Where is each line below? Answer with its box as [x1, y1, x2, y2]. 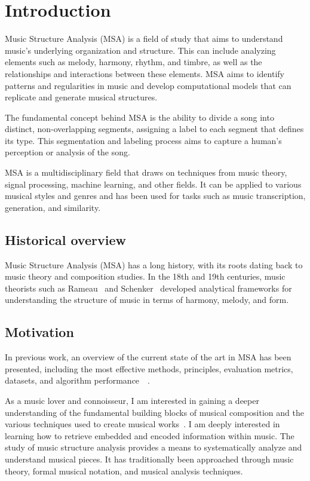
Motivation [5, 323, 74, 341]
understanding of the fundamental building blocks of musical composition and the [5, 406, 304, 418]
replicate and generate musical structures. [5, 91, 158, 103]
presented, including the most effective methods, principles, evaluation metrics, [5, 362, 293, 375]
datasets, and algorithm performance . [5, 374, 150, 387]
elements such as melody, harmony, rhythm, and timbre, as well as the [5, 56, 262, 68]
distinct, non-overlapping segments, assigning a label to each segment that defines [5, 122, 304, 135]
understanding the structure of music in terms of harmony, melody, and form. [5, 293, 289, 306]
